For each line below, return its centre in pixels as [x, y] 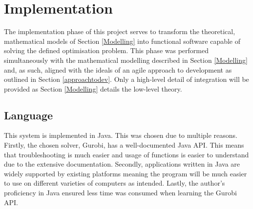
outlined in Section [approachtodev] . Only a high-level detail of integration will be [126, 79]
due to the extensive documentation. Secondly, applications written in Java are [122, 164]
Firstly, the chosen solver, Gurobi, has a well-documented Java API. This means [124, 145]
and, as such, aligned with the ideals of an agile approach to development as [118, 69]
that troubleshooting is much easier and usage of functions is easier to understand [126, 154]
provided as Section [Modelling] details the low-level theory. [93, 88]
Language [29, 115]
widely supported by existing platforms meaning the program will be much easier [126, 173]
